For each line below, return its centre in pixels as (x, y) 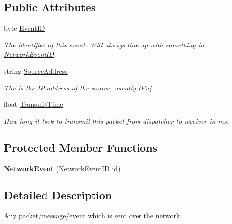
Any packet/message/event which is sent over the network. (93, 215)
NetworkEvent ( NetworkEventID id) (62, 168)
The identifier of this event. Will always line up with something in (104, 44)
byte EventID (24, 28)
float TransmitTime (34, 104)
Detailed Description (58, 195)
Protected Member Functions (81, 147)
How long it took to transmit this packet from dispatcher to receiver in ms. (116, 120)
